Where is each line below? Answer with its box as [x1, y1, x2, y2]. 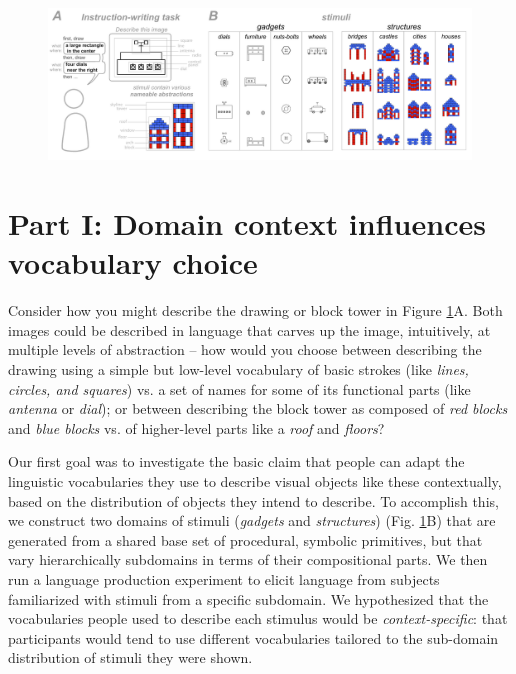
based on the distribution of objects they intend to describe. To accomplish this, [8, 490, 499, 511]
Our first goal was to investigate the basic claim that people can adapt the [8, 451, 465, 472]
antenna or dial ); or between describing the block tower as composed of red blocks [8, 398, 508, 419]
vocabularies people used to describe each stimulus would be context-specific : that [8, 608, 508, 629]
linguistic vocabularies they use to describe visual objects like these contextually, [8, 471, 502, 492]
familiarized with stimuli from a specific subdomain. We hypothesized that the [8, 588, 489, 609]
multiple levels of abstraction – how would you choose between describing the [8, 339, 482, 360]
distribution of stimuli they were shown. [8, 647, 253, 668]
